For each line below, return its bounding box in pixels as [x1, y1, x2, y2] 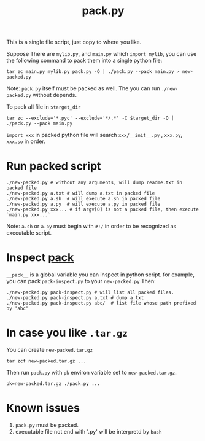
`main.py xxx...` [6, 212, 51, 218]
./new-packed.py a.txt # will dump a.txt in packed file [6, 190, 155, 197]
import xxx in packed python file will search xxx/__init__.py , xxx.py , [6, 131, 183, 139]
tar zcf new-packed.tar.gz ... [6, 358, 87, 364]
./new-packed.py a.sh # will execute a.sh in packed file [6, 196, 161, 202]
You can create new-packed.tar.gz [6, 346, 93, 353]
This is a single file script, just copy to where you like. [6, 38, 142, 46]
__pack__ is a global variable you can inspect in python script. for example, [6, 271, 195, 278]
